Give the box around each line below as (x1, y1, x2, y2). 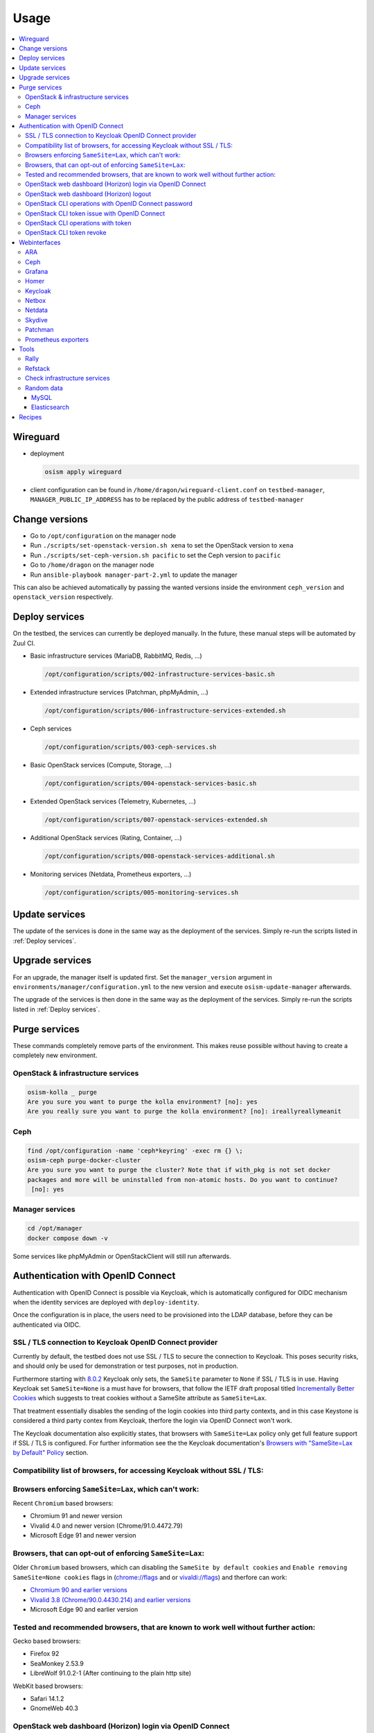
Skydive (25, 315, 48, 324)
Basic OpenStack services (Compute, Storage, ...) (30, 760, 172, 769)
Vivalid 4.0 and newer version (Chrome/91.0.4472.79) (30, 1522, 183, 1530)
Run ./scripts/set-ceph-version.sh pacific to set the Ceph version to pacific (30, 551, 281, 559)
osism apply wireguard (44, 468, 122, 476)
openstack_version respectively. (12, 593, 114, 601)
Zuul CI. (12, 638, 35, 647)
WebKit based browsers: (12, 1682, 83, 1690)
